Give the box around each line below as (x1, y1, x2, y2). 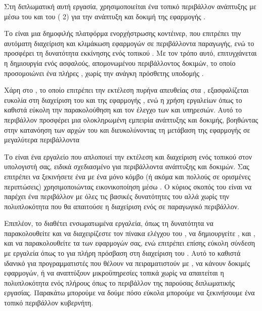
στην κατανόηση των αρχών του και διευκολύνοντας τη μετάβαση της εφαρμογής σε (4, 124, 250, 135)
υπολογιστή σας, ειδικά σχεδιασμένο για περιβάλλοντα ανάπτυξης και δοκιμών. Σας (4, 161, 249, 172)
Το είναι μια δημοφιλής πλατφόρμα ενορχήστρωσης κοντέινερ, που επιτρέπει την (4, 28, 241, 38)
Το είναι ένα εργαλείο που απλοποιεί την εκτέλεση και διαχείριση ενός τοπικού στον (4, 151, 252, 162)
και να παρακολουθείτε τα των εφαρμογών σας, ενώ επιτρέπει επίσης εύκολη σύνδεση (4, 238, 255, 248)
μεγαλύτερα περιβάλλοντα (4, 134, 79, 145)
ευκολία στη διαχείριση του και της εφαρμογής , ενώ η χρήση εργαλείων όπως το (4, 94, 242, 105)
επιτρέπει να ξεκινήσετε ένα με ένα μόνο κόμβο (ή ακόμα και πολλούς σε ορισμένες (4, 171, 251, 181)
